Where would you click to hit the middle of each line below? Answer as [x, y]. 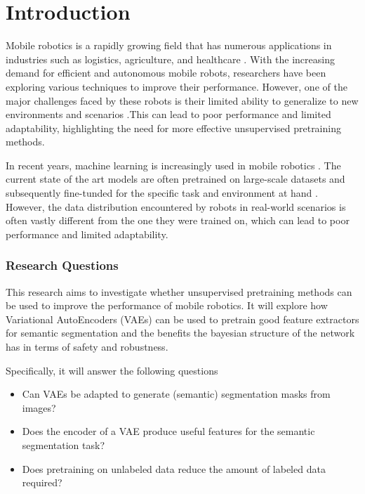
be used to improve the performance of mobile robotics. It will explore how [167, 305]
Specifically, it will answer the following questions [112, 370]
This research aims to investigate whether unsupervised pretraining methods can [179, 291]
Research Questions [62, 265]
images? [39, 407]
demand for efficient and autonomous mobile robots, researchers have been [166, 73]
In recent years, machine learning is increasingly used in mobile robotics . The [173, 165]
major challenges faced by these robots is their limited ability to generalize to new [182, 100]
